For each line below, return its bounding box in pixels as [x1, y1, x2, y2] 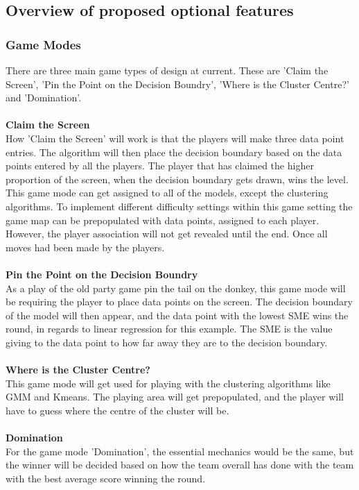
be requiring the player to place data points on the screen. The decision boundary [6, 294, 353, 309]
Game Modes [6, 35, 81, 53]
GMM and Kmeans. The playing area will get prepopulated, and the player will [6, 389, 344, 404]
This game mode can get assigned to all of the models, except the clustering [6, 185, 329, 200]
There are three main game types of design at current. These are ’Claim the [6, 63, 329, 77]
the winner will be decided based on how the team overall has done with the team [6, 457, 354, 472]
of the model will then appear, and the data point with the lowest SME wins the [6, 307, 349, 322]
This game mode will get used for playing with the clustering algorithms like [6, 375, 331, 390]
